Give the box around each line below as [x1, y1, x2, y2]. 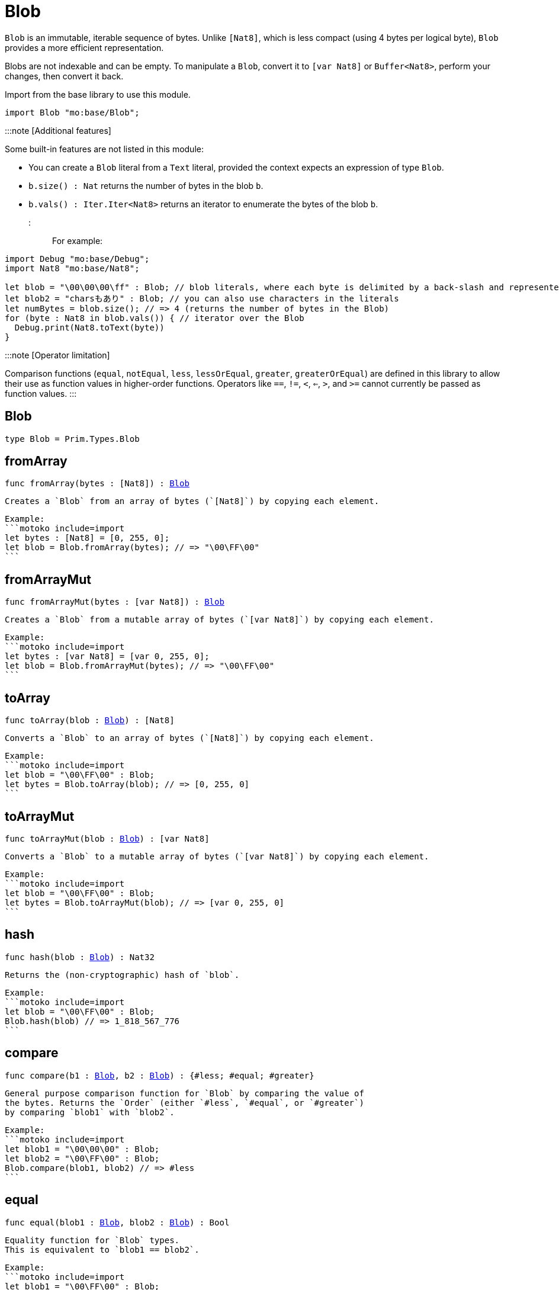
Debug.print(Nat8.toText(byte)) [14, 322, 165, 332]
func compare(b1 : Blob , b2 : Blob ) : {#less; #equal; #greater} [5, 1070, 314, 1080]
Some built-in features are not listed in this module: [5, 143, 204, 154]
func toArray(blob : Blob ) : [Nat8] [5, 715, 175, 726]
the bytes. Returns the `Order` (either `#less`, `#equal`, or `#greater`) [5, 1098, 364, 1108]
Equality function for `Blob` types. [5, 1235, 180, 1245]
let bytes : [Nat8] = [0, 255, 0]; [5, 533, 170, 543]
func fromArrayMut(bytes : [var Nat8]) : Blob [5, 597, 224, 607]
